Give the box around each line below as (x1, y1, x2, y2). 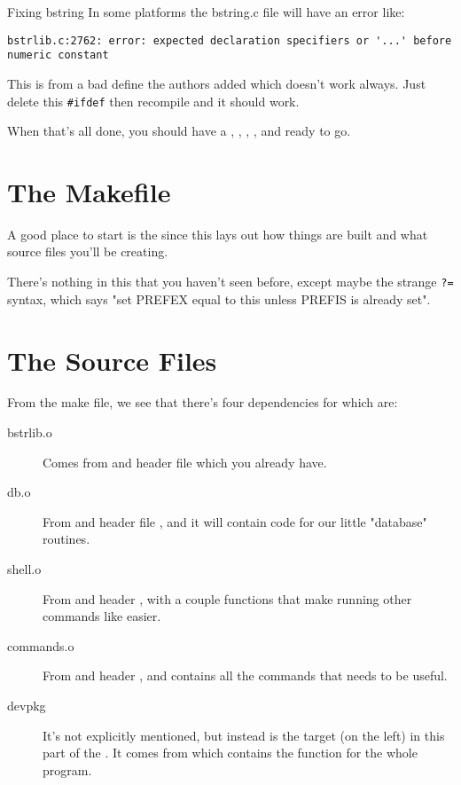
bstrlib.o (7, 423, 52, 442)
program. (43, 760, 92, 779)
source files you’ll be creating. (7, 242, 168, 261)
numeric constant (7, 49, 109, 62)
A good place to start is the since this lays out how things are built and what (7, 224, 428, 243)
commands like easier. (43, 607, 161, 625)
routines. (43, 530, 90, 548)
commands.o (7, 636, 74, 655)
